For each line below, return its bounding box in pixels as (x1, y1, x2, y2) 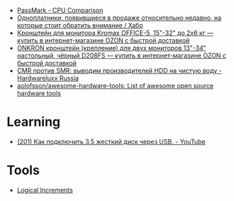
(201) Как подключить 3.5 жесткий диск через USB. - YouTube (16, 137, 206, 146)
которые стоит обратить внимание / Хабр (16, 21, 143, 29)
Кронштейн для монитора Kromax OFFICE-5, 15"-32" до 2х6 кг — (16, 28, 214, 37)
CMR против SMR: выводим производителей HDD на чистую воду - (16, 67, 222, 75)
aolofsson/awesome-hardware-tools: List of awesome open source (16, 82, 214, 89)
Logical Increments (16, 185, 74, 194)
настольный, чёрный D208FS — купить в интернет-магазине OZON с (16, 51, 227, 60)
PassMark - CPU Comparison (16, 6, 104, 14)
